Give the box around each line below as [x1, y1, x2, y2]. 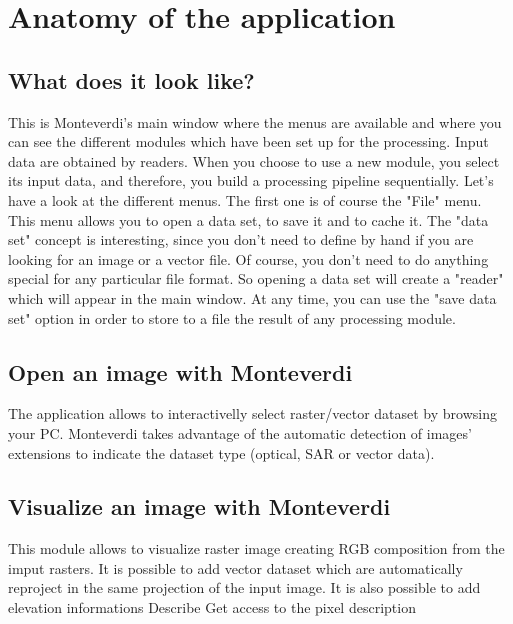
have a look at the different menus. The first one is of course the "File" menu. [8, 189, 482, 210]
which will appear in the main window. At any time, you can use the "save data [8, 287, 497, 308]
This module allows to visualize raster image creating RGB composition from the [8, 538, 505, 559]
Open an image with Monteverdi [8, 356, 353, 387]
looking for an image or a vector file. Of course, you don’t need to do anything [8, 248, 489, 269]
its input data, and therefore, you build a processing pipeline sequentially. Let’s [8, 170, 494, 191]
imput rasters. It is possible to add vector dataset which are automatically [8, 557, 463, 578]
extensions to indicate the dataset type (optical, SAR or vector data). [8, 442, 435, 463]
